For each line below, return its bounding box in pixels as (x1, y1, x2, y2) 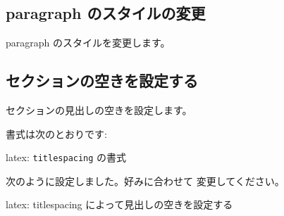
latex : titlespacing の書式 (6, 150, 127, 165)
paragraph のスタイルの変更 (6, 2, 206, 24)
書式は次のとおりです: (6, 126, 107, 141)
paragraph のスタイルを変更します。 (6, 35, 171, 50)
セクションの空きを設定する (6, 70, 198, 91)
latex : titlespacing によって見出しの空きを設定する (6, 197, 233, 212)
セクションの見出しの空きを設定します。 (6, 103, 192, 117)
